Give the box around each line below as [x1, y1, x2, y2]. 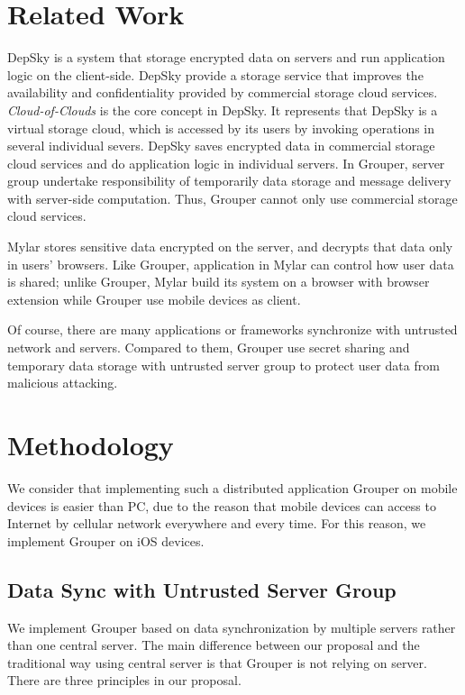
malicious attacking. [7, 373, 118, 392]
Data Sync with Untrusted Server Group [7, 575, 397, 603]
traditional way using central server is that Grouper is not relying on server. [7, 653, 427, 672]
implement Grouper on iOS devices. [7, 531, 205, 550]
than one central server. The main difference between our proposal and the [7, 636, 420, 654]
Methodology [7, 426, 174, 462]
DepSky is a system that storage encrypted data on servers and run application [7, 48, 445, 67]
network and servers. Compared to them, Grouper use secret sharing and [7, 338, 410, 357]
